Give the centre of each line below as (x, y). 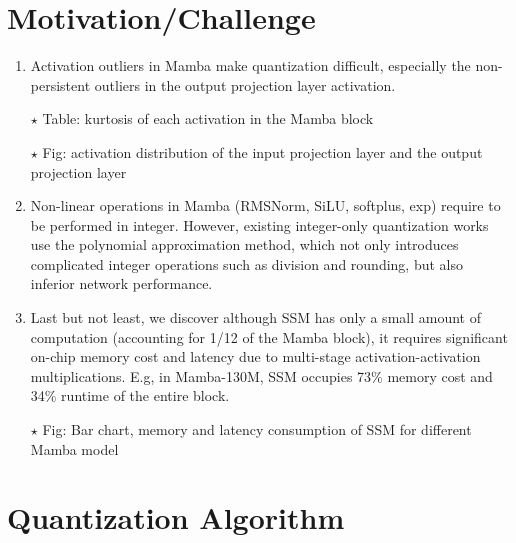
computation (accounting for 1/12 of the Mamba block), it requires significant (269, 336)
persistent (60, 84)
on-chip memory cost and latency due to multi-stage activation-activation (255, 356)
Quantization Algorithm (176, 517)
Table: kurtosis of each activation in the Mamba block (208, 118)
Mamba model (74, 448)
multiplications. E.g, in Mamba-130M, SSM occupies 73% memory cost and (261, 375)
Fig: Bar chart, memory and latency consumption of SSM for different (257, 429)
